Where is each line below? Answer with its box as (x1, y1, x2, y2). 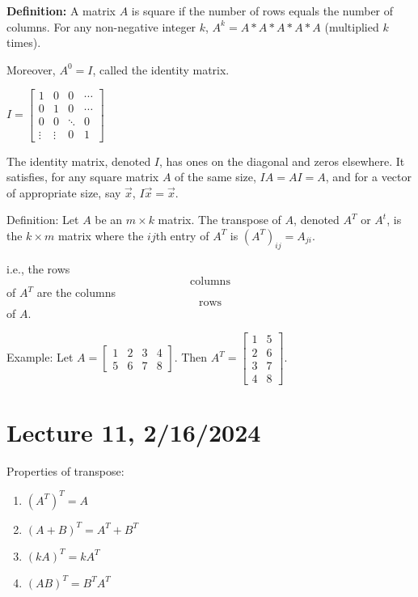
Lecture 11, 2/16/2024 (6, 415, 261, 448)
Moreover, (6, 61, 56, 78)
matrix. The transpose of (158, 211, 281, 228)
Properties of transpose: (6, 462, 125, 479)
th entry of (155, 227, 209, 243)
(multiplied (324, 18, 379, 35)
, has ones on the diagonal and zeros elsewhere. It (159, 152, 405, 169)
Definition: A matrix (6, 2, 116, 19)
